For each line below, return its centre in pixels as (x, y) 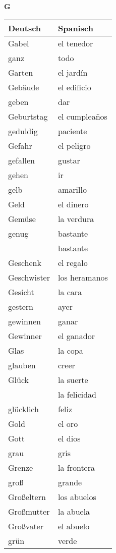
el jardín (73, 72)
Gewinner (25, 336)
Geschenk (25, 262)
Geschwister (29, 277)
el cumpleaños (82, 116)
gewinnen (24, 321)
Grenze (21, 467)
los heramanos (83, 277)
